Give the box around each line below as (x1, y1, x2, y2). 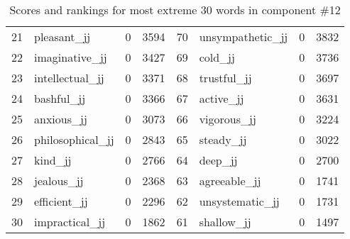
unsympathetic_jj (199, 28, 288, 45)
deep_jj (199, 152, 238, 168)
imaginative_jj (34, 49, 107, 65)
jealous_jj (34, 172, 84, 189)
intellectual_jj (34, 70, 104, 86)
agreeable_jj (199, 172, 261, 189)
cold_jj (199, 49, 235, 65)
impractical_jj (34, 213, 106, 230)
